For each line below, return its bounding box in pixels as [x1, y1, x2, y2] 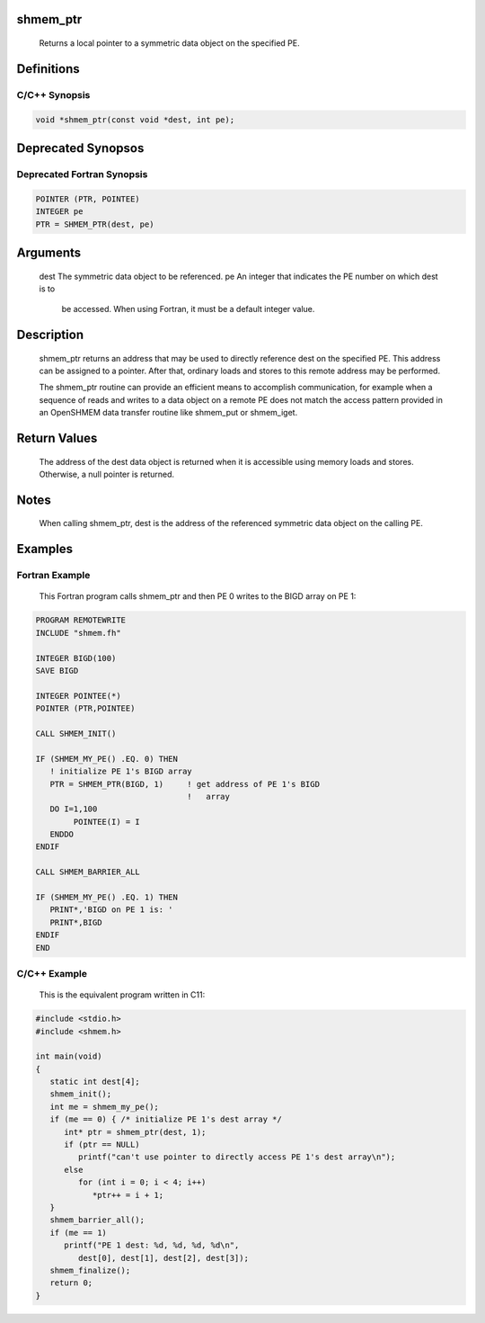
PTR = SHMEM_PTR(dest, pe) [35, 219, 154, 229]
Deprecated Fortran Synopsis [16, 167, 148, 180]
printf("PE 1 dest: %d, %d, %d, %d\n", [64, 1240, 240, 1250]
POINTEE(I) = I [73, 817, 141, 827]
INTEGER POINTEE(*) [35, 691, 121, 701]
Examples [16, 541, 74, 557]
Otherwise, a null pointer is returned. [39, 469, 175, 480]
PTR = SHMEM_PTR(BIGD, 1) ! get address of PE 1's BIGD [49, 779, 321, 789]
